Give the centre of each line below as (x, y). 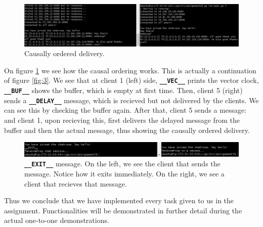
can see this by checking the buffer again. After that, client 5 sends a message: (125, 110)
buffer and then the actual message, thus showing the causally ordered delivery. (127, 130)
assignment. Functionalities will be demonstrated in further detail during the (123, 210)
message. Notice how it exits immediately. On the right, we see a (124, 173)
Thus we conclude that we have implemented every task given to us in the (119, 200)
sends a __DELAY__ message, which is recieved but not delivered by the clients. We (131, 100)
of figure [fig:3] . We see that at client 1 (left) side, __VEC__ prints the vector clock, (131, 80)
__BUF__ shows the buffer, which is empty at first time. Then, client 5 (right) (123, 90)
